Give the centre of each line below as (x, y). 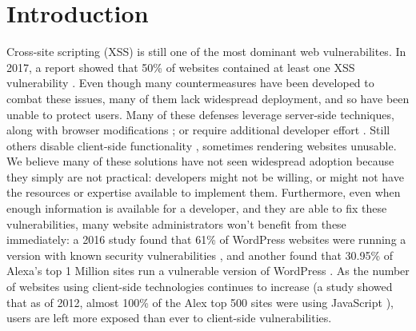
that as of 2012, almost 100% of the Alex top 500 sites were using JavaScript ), (200, 302)
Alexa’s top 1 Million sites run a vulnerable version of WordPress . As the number (208, 271)
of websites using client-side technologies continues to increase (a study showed (200, 287)
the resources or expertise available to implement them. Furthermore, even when (204, 192)
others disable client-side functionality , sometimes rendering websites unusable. (202, 145)
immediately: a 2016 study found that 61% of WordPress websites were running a (206, 239)
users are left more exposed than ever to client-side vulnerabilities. (169, 318)
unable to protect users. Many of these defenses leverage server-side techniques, (200, 114)
